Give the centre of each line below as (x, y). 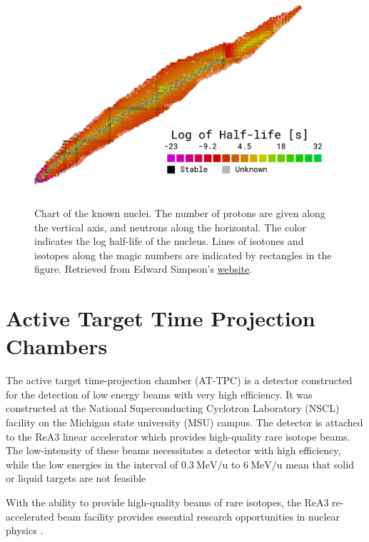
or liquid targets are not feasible (76, 478)
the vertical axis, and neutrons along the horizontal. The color (170, 227)
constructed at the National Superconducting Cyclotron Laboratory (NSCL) (173, 408)
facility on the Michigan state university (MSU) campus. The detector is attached (184, 422)
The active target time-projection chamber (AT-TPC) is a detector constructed (179, 380)
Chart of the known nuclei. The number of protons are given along (180, 212)
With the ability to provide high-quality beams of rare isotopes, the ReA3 (167, 502)
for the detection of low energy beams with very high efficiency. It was (159, 394)
